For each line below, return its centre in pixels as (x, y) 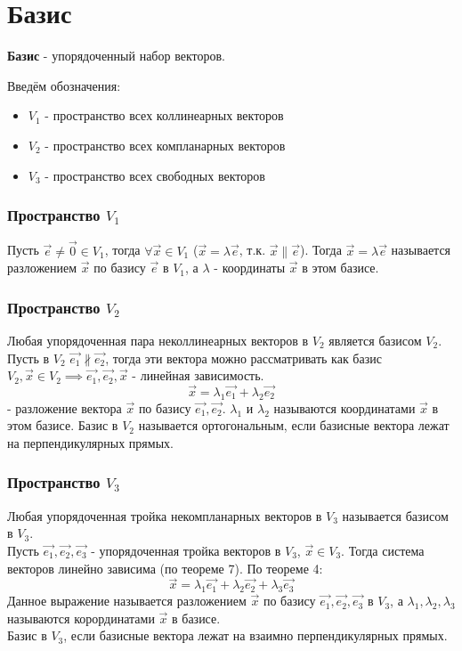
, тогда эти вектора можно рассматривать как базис (243, 358)
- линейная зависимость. (198, 375)
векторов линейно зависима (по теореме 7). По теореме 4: (165, 568)
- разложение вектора (65, 407)
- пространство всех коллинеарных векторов (164, 115)
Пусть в (28, 358)
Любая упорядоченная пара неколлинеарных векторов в (158, 340)
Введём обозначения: (64, 85)
